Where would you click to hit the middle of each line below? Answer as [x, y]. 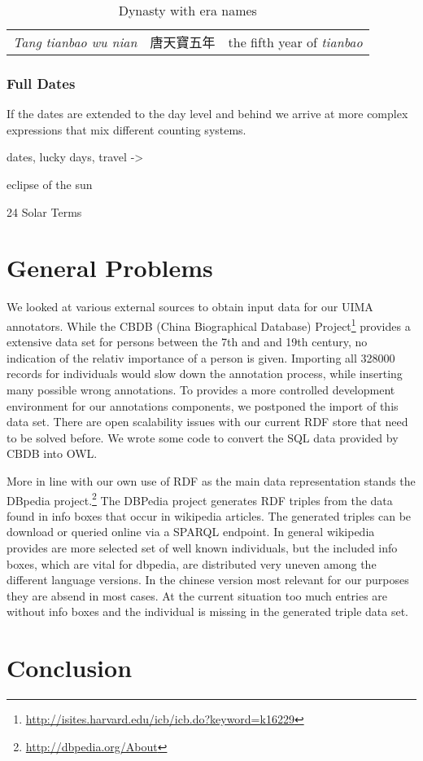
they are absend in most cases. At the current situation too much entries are [197, 595]
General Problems [110, 268]
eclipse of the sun [50, 184]
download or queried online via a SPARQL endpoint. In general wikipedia [191, 532]
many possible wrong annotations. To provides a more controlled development [201, 389]
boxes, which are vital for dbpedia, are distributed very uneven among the [192, 563]
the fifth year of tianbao [295, 42]
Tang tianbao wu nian [75, 42]
